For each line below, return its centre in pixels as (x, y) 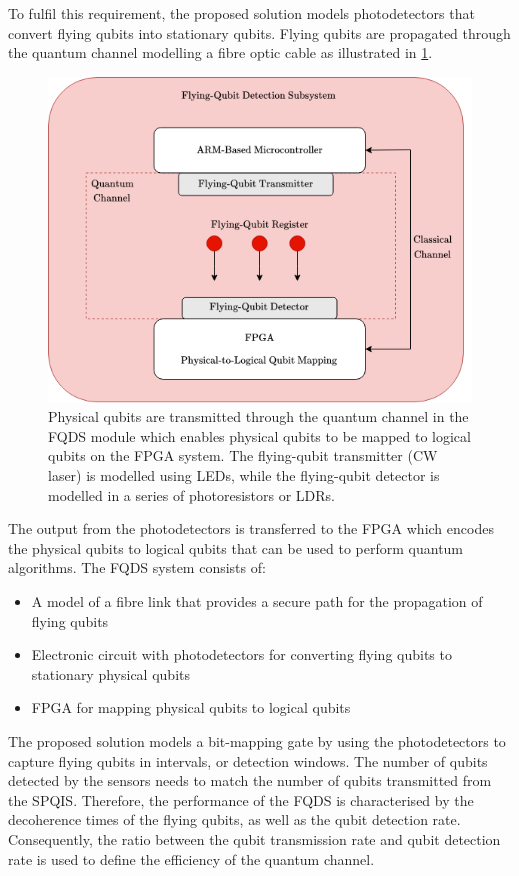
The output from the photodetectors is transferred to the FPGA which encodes (251, 528)
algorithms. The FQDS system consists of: (137, 567)
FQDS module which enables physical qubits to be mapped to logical (259, 435)
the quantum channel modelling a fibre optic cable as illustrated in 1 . (220, 52)
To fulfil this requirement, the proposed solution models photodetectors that (241, 13)
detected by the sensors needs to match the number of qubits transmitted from (250, 780)
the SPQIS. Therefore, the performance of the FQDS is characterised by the (241, 799)
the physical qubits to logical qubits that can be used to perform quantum (236, 547)
